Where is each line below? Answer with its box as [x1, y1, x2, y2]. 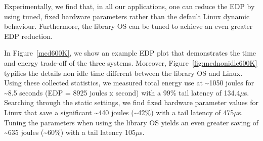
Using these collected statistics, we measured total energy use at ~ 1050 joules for [4, 77, 254, 88]
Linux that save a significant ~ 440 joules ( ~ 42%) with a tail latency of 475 [4, 107, 234, 117]
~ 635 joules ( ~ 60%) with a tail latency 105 [4, 127, 136, 137]
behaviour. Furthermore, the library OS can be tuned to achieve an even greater [4, 21, 253, 31]
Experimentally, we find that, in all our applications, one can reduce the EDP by [4, 1, 255, 11]
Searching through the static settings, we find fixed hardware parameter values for [4, 97, 259, 108]
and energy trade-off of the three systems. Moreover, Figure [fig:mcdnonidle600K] [4, 57, 257, 68]
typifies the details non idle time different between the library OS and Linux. [4, 67, 243, 78]
